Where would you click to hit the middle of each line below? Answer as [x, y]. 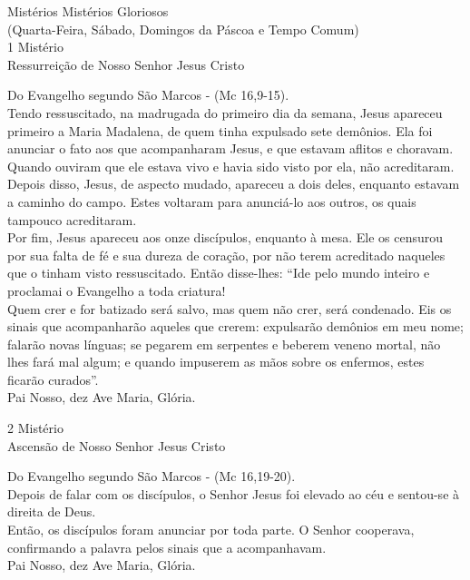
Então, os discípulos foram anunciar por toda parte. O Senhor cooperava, [211, 530]
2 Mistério [35, 428]
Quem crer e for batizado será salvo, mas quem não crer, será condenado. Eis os [230, 308]
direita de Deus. [52, 511]
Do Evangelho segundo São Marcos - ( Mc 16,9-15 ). [148, 95]
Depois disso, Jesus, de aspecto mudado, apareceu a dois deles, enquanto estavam [234, 184]
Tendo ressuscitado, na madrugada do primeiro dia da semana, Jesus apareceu [225, 112]
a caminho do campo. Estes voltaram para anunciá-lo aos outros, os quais [212, 201]
